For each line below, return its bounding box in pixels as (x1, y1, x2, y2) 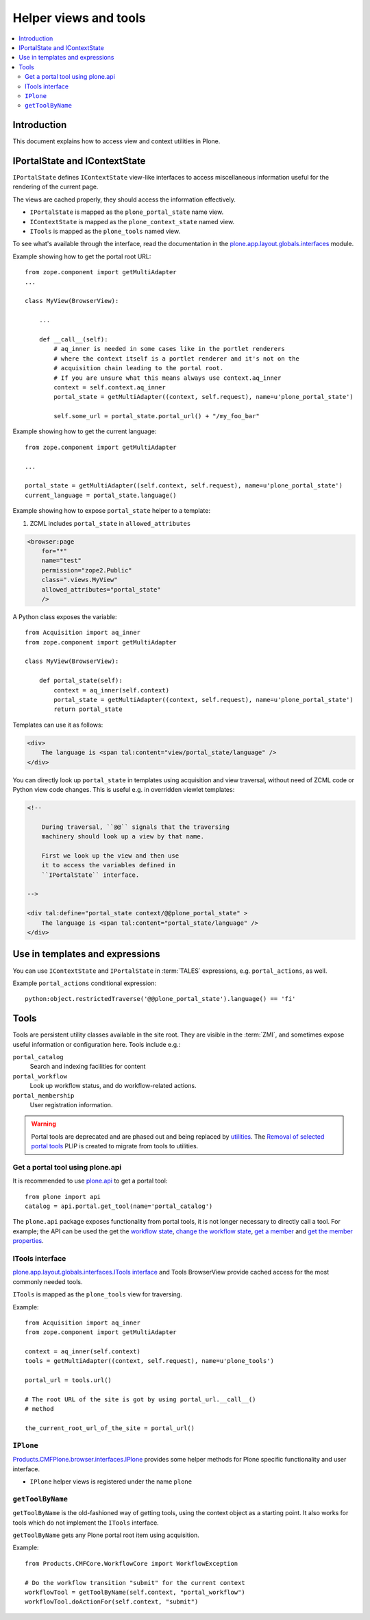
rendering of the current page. (12, 182, 99, 191)
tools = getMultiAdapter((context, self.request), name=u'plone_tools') (25, 1357, 274, 1365)
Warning (31, 1120, 56, 1128)
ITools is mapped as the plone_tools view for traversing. (12, 1290, 183, 1298)
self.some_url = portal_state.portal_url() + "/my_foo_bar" (53, 412, 260, 420)
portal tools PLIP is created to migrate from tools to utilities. (31, 1142, 199, 1150)
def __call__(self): (38, 335, 108, 343)
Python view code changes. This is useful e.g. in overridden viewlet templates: (12, 785, 235, 793)
